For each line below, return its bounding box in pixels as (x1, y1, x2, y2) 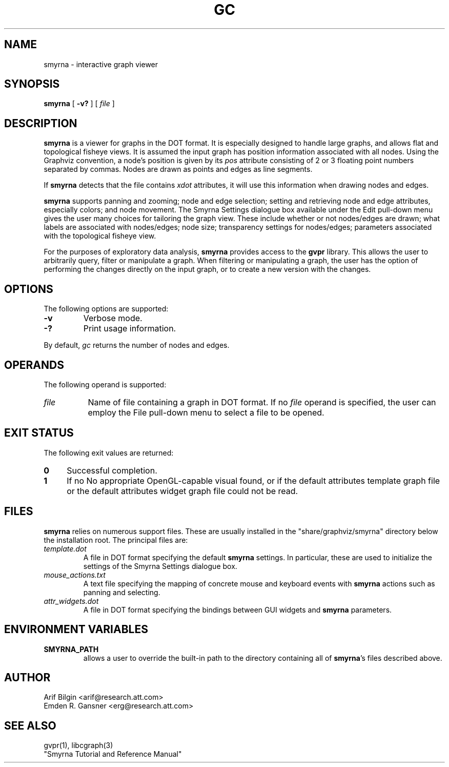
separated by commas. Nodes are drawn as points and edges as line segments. (44, 165, 313, 174)
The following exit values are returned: (44, 448, 174, 457)
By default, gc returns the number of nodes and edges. (44, 341, 230, 350)
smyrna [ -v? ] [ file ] (44, 99, 115, 108)
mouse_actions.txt (44, 570, 106, 579)
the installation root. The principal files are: (44, 535, 188, 544)
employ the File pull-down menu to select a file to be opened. (88, 407, 324, 418)
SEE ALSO (4, 719, 56, 732)
